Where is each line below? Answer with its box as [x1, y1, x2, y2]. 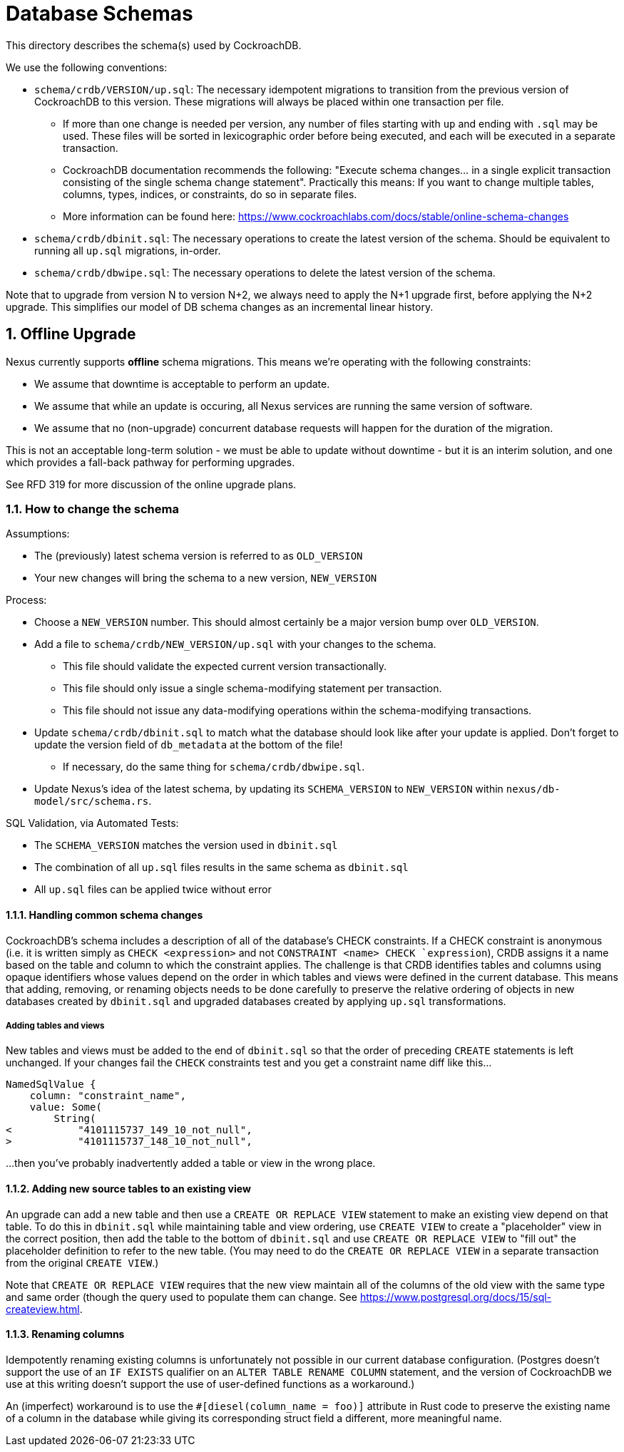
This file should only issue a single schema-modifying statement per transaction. [63, 682, 442, 695]
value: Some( [29, 1101, 102, 1113]
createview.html [6, 1302, 80, 1315]
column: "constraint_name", [29, 1090, 186, 1102]
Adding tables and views [6, 1020, 105, 1031]
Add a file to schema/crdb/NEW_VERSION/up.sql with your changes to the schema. [34, 638, 436, 651]
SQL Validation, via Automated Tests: [6, 817, 179, 830]
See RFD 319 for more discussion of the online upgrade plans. [6, 478, 297, 490]
